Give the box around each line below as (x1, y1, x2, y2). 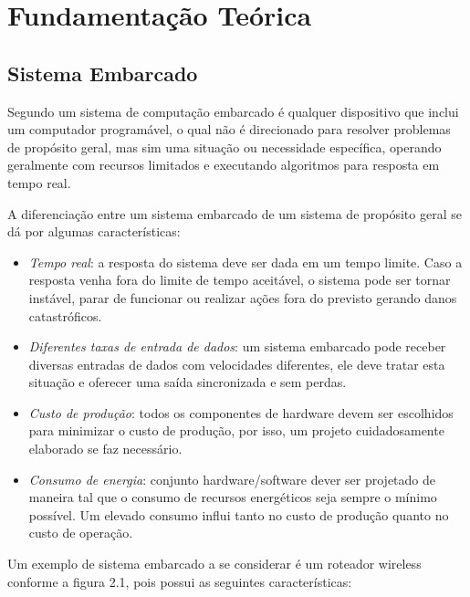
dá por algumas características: (7, 222, 181, 241)
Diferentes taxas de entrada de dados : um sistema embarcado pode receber (28, 337, 446, 356)
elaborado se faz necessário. (28, 439, 183, 458)
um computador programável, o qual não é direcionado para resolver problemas (7, 120, 451, 139)
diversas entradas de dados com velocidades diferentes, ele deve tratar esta (28, 354, 445, 373)
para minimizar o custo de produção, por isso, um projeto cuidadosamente (28, 421, 444, 440)
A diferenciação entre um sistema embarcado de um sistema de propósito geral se (7, 204, 462, 223)
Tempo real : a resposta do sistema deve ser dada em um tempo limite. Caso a (28, 252, 463, 271)
